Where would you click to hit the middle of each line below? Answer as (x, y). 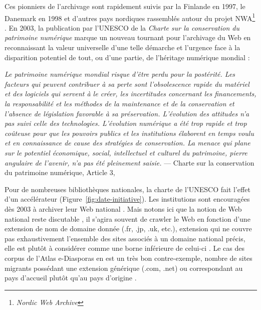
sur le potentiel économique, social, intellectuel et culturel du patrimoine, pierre (126, 152)
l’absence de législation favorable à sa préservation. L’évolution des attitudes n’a (127, 113)
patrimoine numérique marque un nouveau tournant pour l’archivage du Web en (128, 37)
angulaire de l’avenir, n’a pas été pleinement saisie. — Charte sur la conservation (129, 162)
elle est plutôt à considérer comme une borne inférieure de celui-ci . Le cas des (124, 248)
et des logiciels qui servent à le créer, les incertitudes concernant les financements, (130, 94)
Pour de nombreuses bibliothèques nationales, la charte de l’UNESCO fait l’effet (127, 189)
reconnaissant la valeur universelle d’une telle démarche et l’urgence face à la (122, 47)
